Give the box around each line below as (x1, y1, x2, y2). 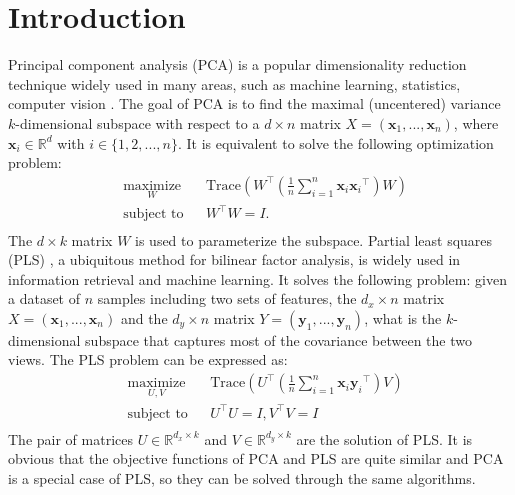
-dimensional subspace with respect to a (15, 112, 260, 133)
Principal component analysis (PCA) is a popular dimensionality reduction (8, 54, 467, 75)
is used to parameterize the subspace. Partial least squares (135, 229, 493, 250)
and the (120, 307, 168, 328)
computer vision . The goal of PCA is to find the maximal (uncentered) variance (8, 93, 501, 114)
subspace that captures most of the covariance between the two (85, 329, 472, 350)
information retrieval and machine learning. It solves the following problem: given (8, 268, 507, 289)
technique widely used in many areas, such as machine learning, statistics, (8, 73, 461, 94)
